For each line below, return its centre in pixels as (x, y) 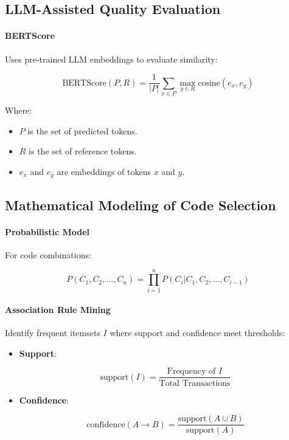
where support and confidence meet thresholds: (197, 333)
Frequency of (191, 372)
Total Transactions (195, 383)
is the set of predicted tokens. (82, 130)
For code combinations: (48, 254)
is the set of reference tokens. (83, 151)
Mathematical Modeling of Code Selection (141, 205)
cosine (209, 83)
